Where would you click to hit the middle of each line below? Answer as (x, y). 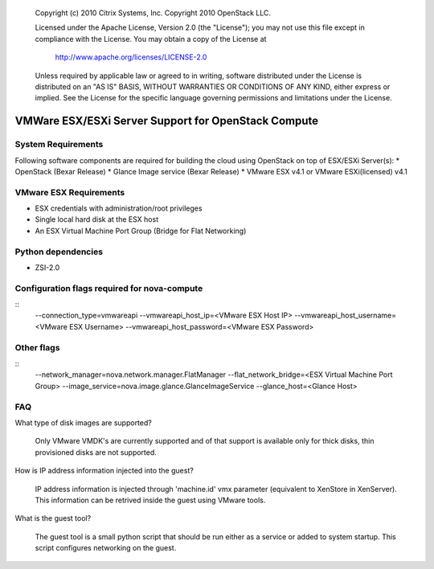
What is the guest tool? (53, 518)
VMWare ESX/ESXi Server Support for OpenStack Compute (167, 121)
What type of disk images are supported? (83, 423)
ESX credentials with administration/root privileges (119, 208)
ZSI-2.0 (47, 267)
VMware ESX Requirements (70, 192)
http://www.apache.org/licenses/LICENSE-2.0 (131, 57)
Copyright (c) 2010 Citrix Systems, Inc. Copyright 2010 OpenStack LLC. (153, 13)
